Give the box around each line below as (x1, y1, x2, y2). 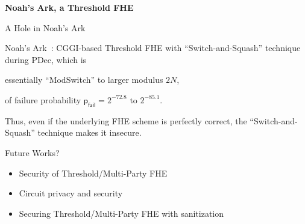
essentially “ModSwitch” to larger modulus (5, 73, 163, 86)
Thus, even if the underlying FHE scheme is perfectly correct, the (5, 114, 247, 127)
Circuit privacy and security (19, 187, 123, 199)
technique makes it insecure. (37, 126, 142, 139)
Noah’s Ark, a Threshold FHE (5, 1, 134, 13)
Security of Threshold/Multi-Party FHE (19, 166, 168, 179)
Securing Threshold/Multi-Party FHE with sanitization (19, 207, 224, 219)
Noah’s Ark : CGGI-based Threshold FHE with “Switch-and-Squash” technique (5, 41, 301, 54)
